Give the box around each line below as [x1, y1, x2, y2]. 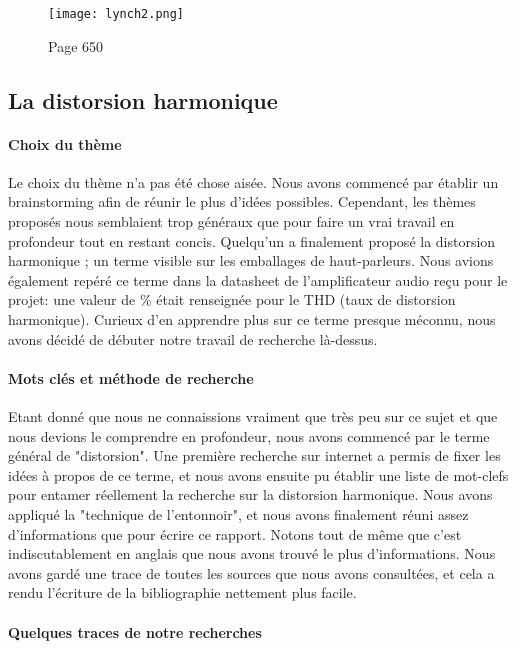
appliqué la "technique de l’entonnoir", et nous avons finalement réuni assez [8, 503, 469, 524]
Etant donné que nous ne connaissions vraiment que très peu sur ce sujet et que [8, 405, 498, 426]
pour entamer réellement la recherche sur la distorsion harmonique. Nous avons [8, 484, 493, 505]
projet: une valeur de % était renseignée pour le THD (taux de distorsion [8, 289, 456, 310]
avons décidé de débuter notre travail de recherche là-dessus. [8, 328, 378, 349]
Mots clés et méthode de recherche [8, 367, 254, 388]
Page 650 [48, 35, 104, 56]
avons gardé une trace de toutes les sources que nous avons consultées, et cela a [8, 562, 495, 583]
